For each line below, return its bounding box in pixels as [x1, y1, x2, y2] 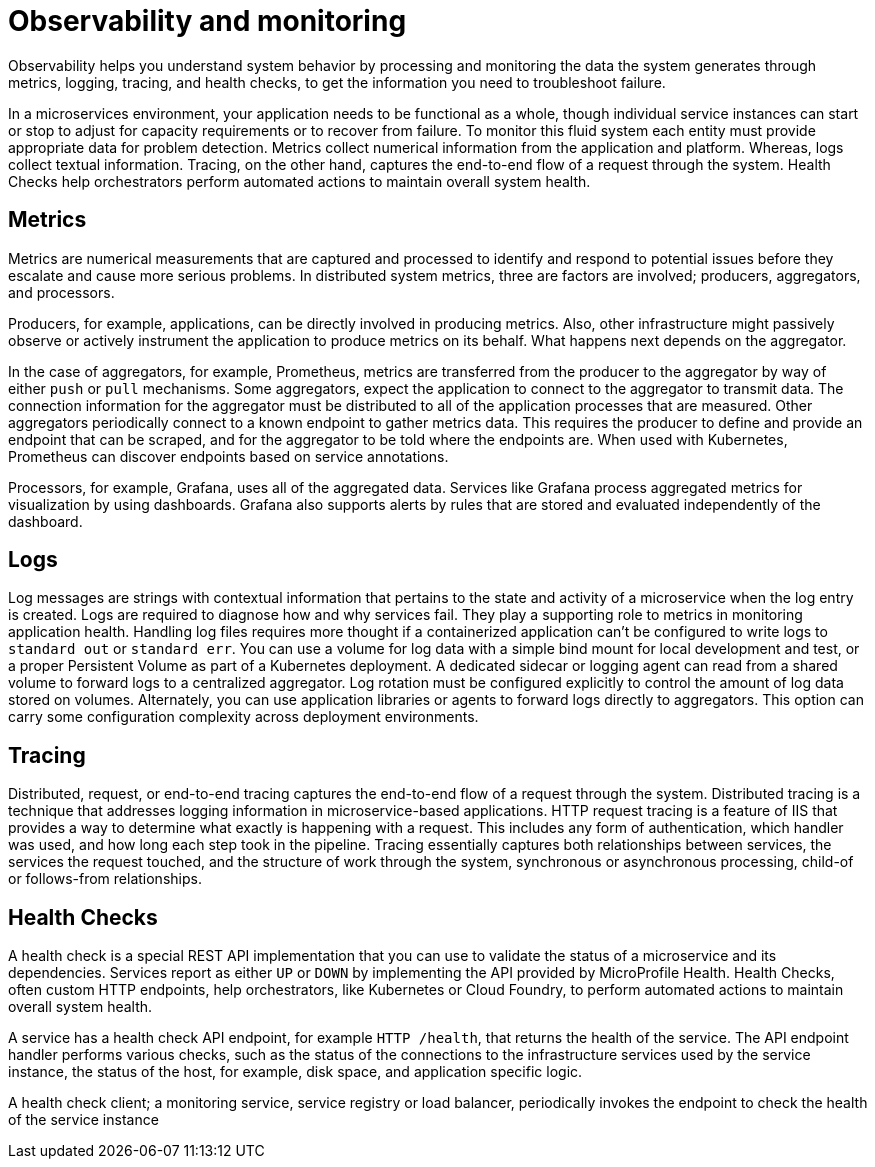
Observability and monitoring [8, 4, 407, 38]
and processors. [8, 283, 115, 301]
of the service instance [8, 1111, 159, 1129]
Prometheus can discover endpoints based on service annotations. [8, 447, 449, 465]
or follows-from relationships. [8, 870, 202, 888]
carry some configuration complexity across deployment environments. [8, 708, 479, 726]
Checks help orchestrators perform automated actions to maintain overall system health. [8, 172, 591, 190]
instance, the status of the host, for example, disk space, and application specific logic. [8, 1063, 583, 1081]
